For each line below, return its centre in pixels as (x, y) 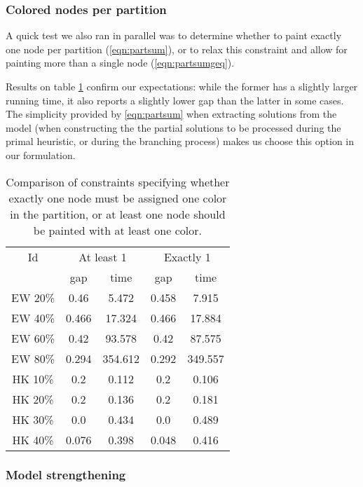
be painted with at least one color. (117, 230)
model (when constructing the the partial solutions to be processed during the (173, 127)
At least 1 (103, 256)
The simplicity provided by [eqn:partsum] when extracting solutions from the (171, 114)
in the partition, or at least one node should (118, 214)
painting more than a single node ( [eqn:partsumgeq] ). (120, 63)
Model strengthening (66, 475)
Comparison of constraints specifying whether (118, 181)
